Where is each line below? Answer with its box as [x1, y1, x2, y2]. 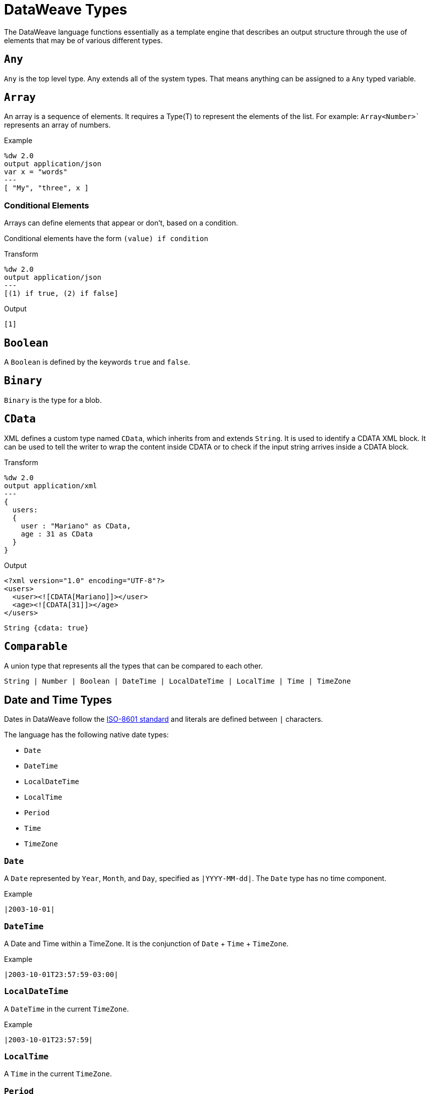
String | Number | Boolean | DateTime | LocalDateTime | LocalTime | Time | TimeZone [4, 677, 351, 685]
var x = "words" [4, 168, 68, 176]
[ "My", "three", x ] [4, 184, 89, 192]
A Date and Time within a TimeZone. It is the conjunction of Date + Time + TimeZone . [4, 939, 289, 948]
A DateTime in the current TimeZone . [4, 1004, 129, 1013]
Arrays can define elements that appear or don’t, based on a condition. [4, 218, 238, 228]
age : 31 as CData [21, 529, 93, 538]
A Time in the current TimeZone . [4, 1069, 112, 1078]
